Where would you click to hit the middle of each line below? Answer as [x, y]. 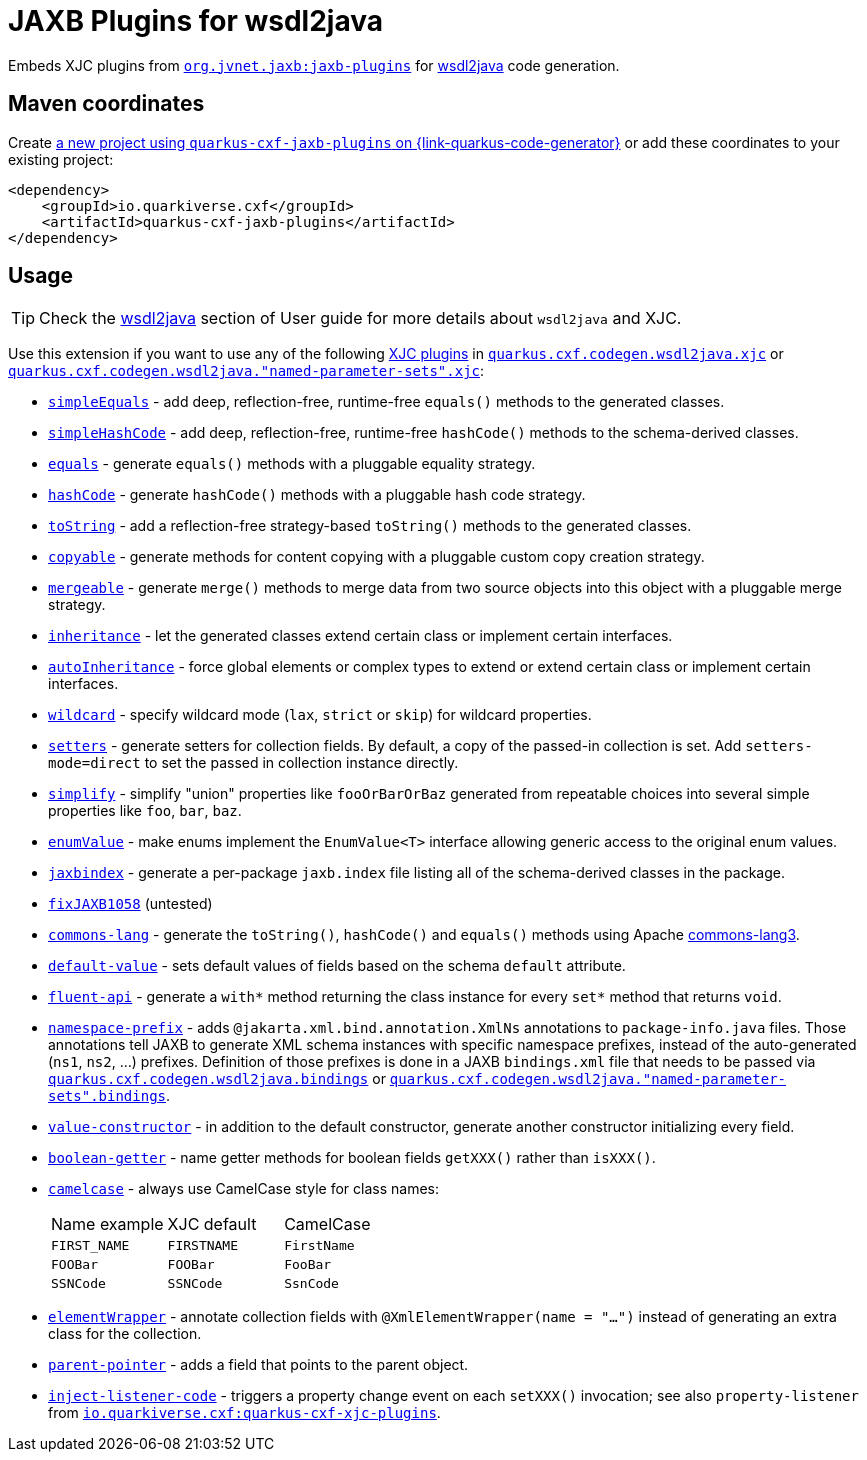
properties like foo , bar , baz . [145, 811]
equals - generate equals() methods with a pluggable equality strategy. [292, 464]
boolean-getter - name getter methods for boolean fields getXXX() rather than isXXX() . [352, 1158]
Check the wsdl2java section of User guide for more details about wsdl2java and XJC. [360, 318]
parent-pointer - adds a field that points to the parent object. [258, 1365]
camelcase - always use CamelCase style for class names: [243, 1189]
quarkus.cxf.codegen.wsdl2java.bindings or [217, 1079]
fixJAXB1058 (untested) [130, 904]
